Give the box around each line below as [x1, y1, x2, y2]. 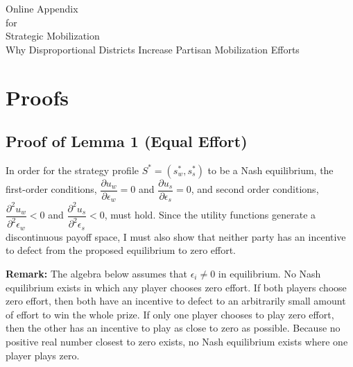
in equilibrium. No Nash [218, 266, 321, 281]
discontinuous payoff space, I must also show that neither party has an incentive [6, 229, 346, 244]
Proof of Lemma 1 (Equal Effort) [6, 130, 248, 152]
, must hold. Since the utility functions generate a [104, 207, 316, 222]
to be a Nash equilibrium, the [207, 162, 334, 177]
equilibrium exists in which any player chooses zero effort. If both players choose [6, 280, 347, 294]
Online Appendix [6, 1, 78, 15]
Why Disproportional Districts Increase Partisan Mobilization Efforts [6, 42, 300, 56]
